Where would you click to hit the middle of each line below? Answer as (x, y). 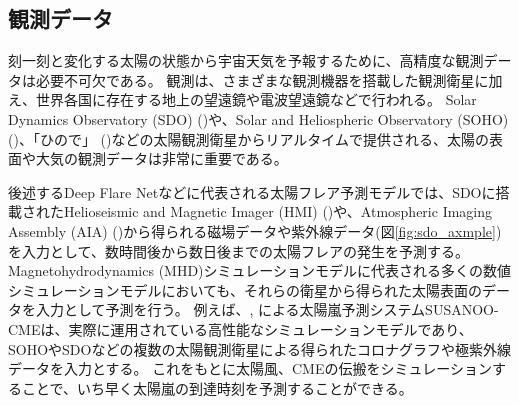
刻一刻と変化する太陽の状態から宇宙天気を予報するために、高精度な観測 (246, 60)
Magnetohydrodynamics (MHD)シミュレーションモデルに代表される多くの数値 (260, 270)
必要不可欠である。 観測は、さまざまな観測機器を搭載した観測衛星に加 (269, 79)
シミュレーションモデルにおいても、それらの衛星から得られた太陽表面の (245, 289)
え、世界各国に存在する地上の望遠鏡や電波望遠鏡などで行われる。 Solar (242, 99)
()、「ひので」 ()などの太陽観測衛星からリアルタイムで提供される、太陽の (249, 138)
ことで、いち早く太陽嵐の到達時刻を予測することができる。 (217, 387)
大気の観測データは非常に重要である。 (161, 158)
